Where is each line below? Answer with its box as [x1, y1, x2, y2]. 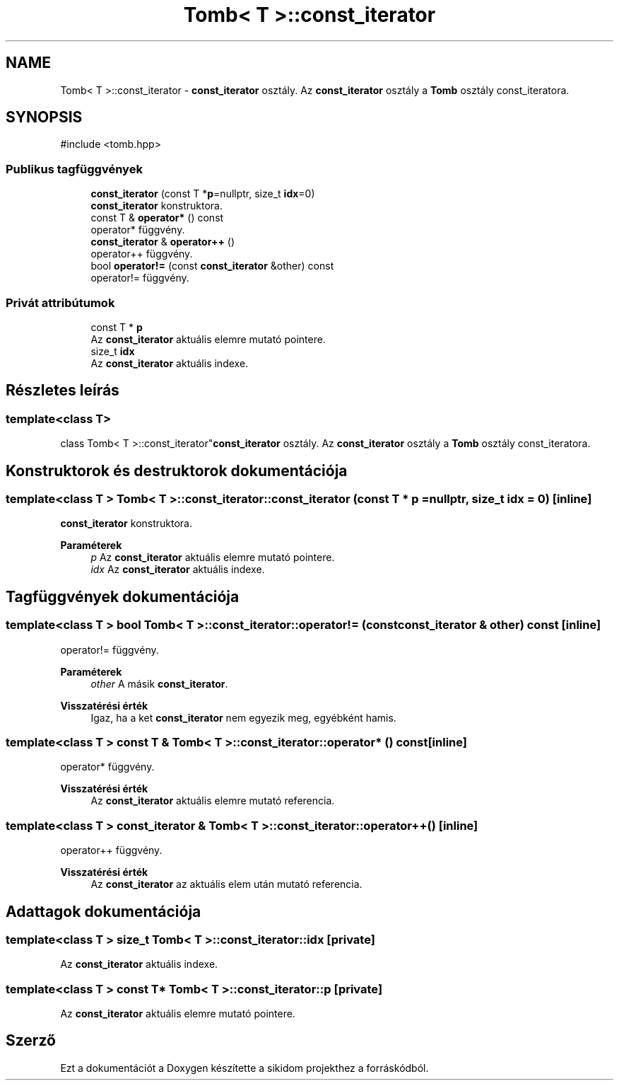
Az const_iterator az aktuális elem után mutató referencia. [90, 878, 362, 891]
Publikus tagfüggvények [6, 161, 143, 176]
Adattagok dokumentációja [6, 902, 201, 920]
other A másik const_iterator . [90, 677, 228, 690]
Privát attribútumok [6, 295, 115, 310]
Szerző [6, 1032, 56, 1050]
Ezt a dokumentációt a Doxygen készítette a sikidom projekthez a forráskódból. [60, 1061, 429, 1074]
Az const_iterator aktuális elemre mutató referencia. [90, 795, 335, 807]
